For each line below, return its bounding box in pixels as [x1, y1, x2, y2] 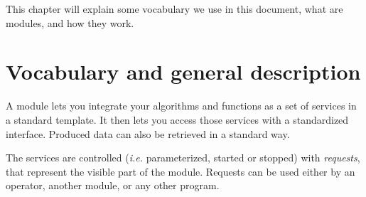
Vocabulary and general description [6, 57, 361, 86]
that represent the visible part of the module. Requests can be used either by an [6, 164, 355, 179]
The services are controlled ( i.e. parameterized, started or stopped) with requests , [6, 150, 360, 165]
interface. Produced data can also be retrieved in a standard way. [6, 126, 290, 141]
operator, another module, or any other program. [6, 178, 220, 193]
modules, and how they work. [6, 15, 134, 30]
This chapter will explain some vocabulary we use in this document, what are [6, 1, 343, 16]
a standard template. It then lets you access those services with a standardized [6, 112, 349, 127]
